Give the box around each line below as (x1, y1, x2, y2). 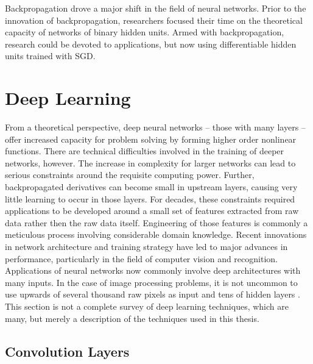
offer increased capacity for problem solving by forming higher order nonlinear (5, 132, 297, 145)
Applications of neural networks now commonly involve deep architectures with (5, 264, 301, 277)
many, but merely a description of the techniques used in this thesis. (5, 312, 259, 324)
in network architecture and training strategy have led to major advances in (5, 240, 288, 253)
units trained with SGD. (5, 49, 96, 62)
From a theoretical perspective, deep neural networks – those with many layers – (5, 121, 306, 134)
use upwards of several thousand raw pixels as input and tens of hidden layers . (5, 288, 300, 301)
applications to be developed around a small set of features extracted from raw (5, 204, 299, 217)
